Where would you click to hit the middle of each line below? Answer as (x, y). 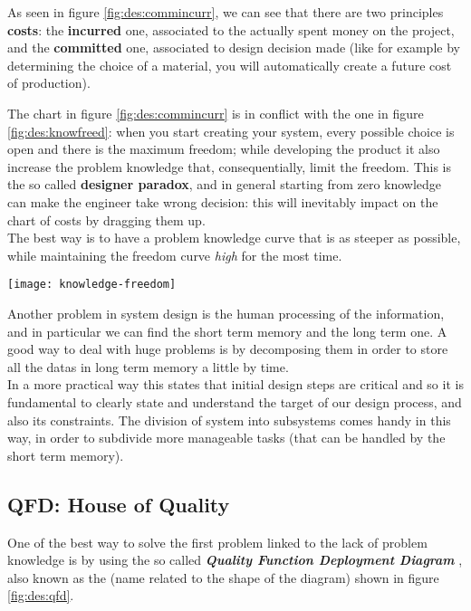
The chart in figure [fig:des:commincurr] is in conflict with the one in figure (216, 113)
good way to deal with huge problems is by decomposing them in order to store (228, 349)
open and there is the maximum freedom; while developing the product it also (224, 149)
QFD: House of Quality (119, 504)
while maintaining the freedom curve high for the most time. (175, 255)
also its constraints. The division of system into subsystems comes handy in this (229, 420)
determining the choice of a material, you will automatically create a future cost (230, 65)
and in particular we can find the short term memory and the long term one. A (227, 331)
